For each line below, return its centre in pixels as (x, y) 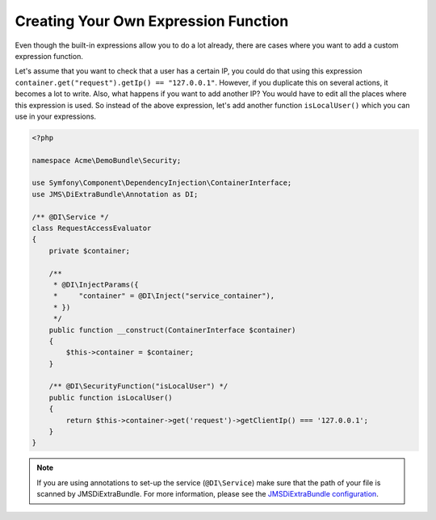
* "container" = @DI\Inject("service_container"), (164, 296)
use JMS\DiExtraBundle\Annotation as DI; (115, 194)
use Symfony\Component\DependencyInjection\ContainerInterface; (162, 183)
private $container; (90, 251)
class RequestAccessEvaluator (92, 228)
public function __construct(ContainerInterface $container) (172, 330)
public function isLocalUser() (111, 397)
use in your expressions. (56, 116)
